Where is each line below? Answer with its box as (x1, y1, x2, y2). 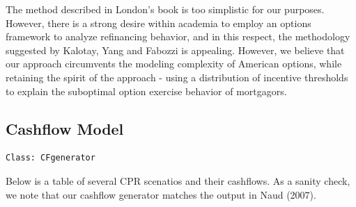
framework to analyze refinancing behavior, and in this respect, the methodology (6, 29, 350, 44)
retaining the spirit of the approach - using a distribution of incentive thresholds (6, 69, 348, 84)
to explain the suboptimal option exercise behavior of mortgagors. (6, 83, 287, 98)
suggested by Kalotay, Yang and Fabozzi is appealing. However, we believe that (6, 42, 345, 57)
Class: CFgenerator (6, 153, 95, 163)
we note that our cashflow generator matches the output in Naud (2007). (6, 187, 316, 201)
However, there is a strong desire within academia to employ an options (6, 15, 311, 30)
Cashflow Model (6, 117, 124, 139)
